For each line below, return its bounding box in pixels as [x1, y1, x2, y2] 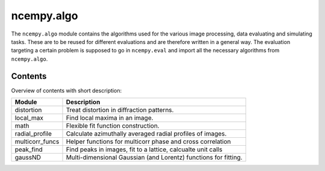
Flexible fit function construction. [66, 122, 159, 130]
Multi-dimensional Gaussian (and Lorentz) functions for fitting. [66, 154, 243, 162]
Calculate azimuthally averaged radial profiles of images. [66, 129, 227, 138]
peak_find [14, 145, 43, 154]
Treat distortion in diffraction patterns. [66, 106, 174, 114]
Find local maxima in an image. [66, 114, 153, 122]
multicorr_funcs [14, 137, 60, 146]
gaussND [14, 154, 42, 162]
